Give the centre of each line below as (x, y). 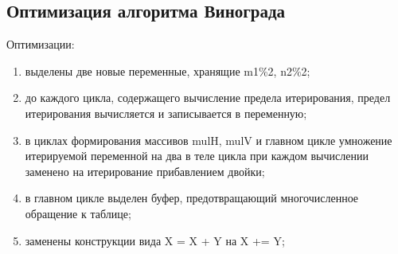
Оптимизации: (41, 44)
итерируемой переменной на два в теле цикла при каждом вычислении (197, 156)
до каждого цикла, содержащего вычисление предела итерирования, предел (208, 98)
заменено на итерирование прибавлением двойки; (145, 171)
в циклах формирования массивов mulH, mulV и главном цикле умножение (209, 140)
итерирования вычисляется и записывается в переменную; (166, 113)
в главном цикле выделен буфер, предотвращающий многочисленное (192, 198)
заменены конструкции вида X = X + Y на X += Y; (155, 240)
